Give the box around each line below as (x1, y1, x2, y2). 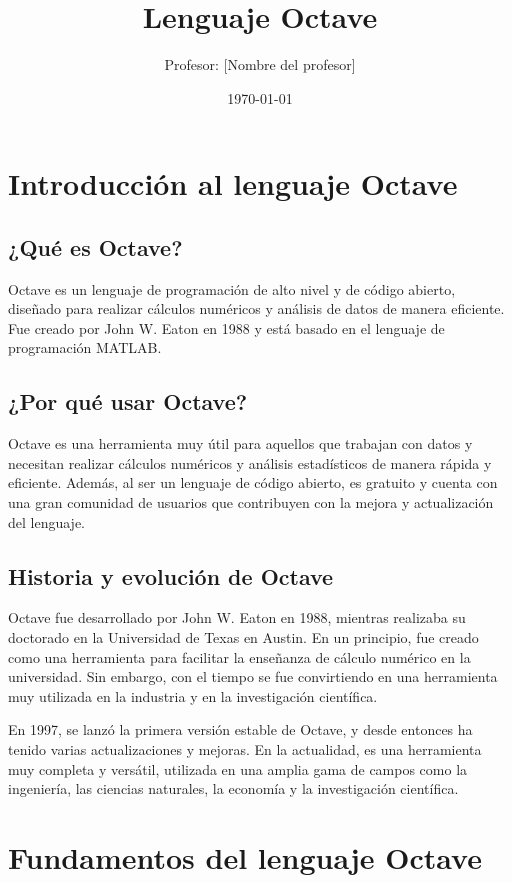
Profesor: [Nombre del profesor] (164, 54, 356, 75)
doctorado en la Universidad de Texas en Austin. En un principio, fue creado (8, 627, 479, 648)
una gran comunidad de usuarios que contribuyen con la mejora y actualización (8, 492, 494, 513)
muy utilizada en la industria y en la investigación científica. (8, 685, 378, 706)
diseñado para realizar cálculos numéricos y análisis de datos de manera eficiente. (8, 298, 505, 319)
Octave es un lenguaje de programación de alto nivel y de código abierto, (8, 278, 456, 299)
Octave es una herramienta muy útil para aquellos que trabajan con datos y (8, 433, 473, 454)
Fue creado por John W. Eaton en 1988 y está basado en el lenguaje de (8, 317, 445, 338)
